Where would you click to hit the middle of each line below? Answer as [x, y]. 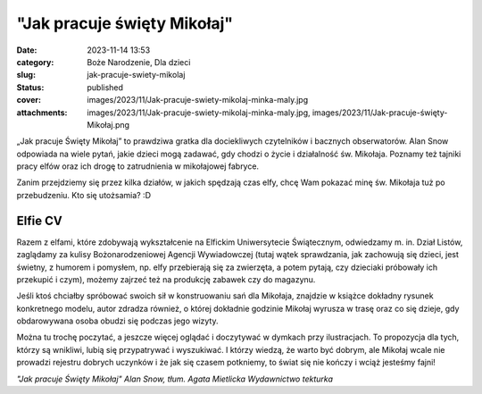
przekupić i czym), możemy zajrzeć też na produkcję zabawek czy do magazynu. [166, 279]
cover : [29, 100]
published [105, 87]
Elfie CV [39, 220]
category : [35, 62]
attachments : [42, 113]
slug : [26, 75]
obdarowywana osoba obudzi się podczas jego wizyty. [117, 321]
